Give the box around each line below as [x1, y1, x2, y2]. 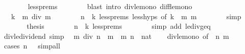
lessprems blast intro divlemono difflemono [28, 1, 192, 11]
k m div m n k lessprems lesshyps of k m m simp [11, 11, 241, 21]
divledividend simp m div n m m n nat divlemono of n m [4, 30, 229, 41]
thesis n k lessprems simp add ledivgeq [27, 21, 211, 31]
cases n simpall [4, 40, 60, 51]
